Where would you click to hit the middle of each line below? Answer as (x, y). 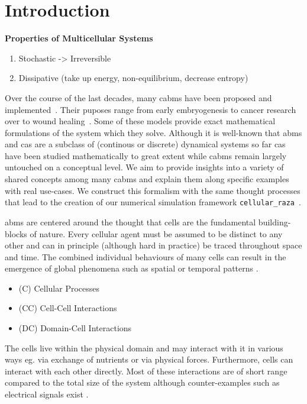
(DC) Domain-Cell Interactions (75, 328)
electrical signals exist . (47, 394)
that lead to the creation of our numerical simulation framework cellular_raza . (153, 202)
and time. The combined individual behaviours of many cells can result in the (146, 256)
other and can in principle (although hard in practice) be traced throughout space (153, 245)
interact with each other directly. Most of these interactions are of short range (146, 371)
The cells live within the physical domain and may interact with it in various (144, 348)
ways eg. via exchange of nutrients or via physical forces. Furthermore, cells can (149, 359)
